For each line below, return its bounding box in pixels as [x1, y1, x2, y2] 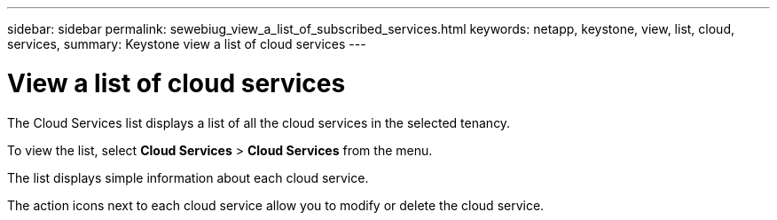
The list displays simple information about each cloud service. [7, 169, 369, 185]
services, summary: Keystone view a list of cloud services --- [7, 36, 366, 51]
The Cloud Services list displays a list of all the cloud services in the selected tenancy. [7, 114, 511, 130]
